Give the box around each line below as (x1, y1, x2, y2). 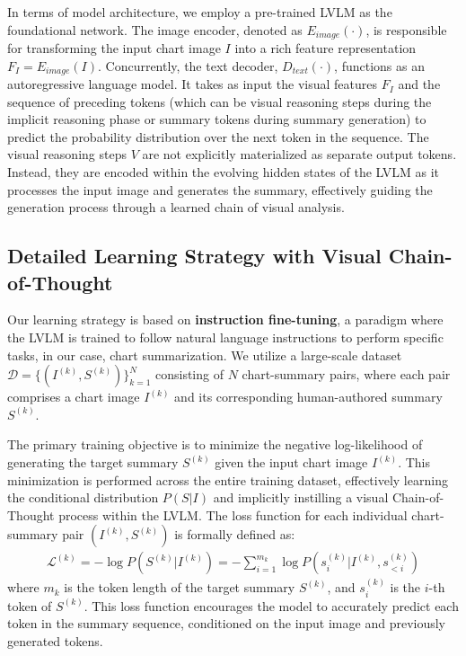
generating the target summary (7, 453, 179, 471)
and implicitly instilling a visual (213, 488, 389, 507)
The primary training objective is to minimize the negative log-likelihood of (7, 435, 423, 454)
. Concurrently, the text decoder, (97, 56, 278, 75)
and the (398, 75, 441, 93)
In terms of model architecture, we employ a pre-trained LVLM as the (7, 3, 392, 21)
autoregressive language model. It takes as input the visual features (7, 75, 378, 93)
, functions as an (334, 56, 425, 75)
